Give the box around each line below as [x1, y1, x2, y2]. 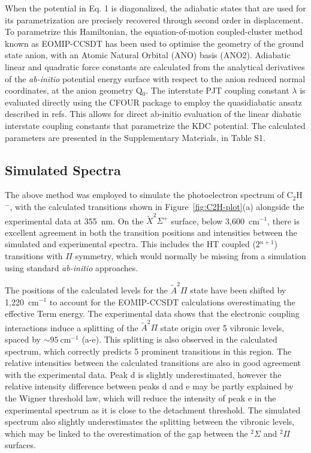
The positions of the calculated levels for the [5, 283, 168, 296]
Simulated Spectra [5, 160, 121, 179]
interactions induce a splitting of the [5, 321, 138, 334]
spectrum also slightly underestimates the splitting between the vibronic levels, [5, 415, 295, 428]
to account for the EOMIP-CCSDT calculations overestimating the [49, 295, 295, 308]
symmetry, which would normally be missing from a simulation [75, 250, 306, 262]
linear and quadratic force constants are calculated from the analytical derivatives [5, 60, 305, 73]
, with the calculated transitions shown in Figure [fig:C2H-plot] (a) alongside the [10, 200, 304, 212]
